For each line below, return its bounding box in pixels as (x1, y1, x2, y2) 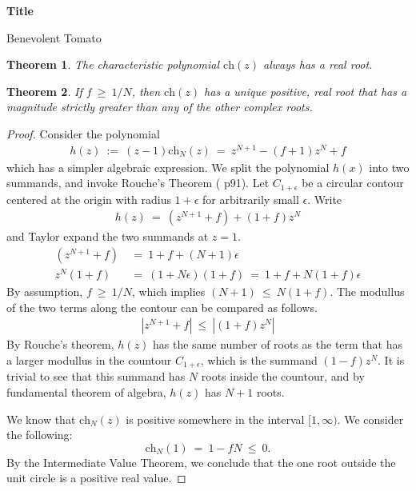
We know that (6, 410, 76, 427)
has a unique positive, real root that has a (204, 82, 407, 99)
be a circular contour (302, 174, 404, 191)
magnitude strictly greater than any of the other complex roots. (6, 98, 313, 115)
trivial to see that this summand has (6, 368, 186, 385)
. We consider (337, 410, 404, 427)
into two (369, 158, 410, 175)
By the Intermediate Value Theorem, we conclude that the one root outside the (6, 453, 396, 470)
